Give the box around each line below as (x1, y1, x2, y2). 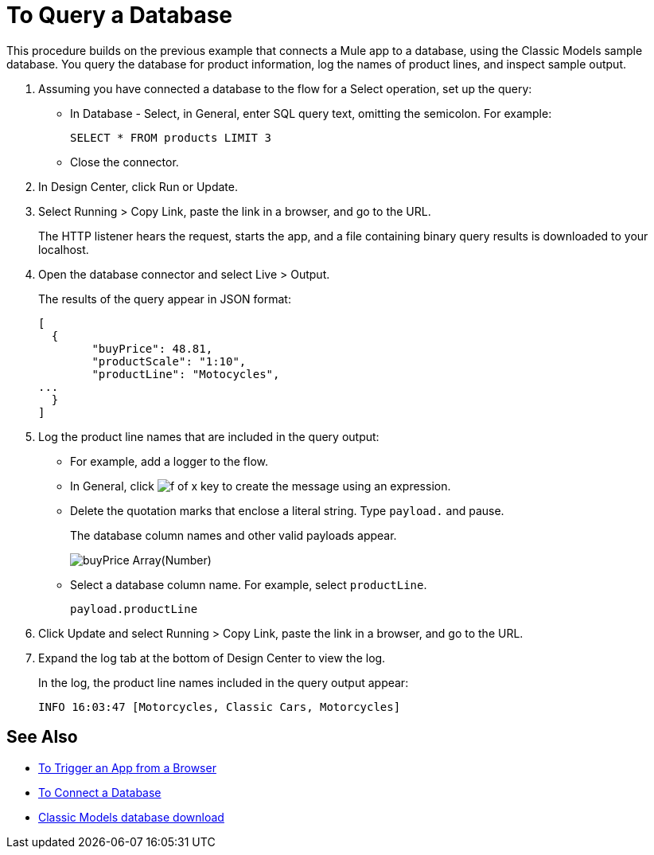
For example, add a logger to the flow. (70, 454, 268, 468)
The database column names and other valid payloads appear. (70, 528, 397, 542)
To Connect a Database (38, 785, 162, 799)
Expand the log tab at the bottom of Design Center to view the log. (38, 650, 386, 665)
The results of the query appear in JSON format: (38, 291, 291, 306)
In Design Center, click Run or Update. (38, 179, 239, 193)
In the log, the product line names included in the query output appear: (38, 675, 409, 689)
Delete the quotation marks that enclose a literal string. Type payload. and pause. (70, 503, 504, 517)
